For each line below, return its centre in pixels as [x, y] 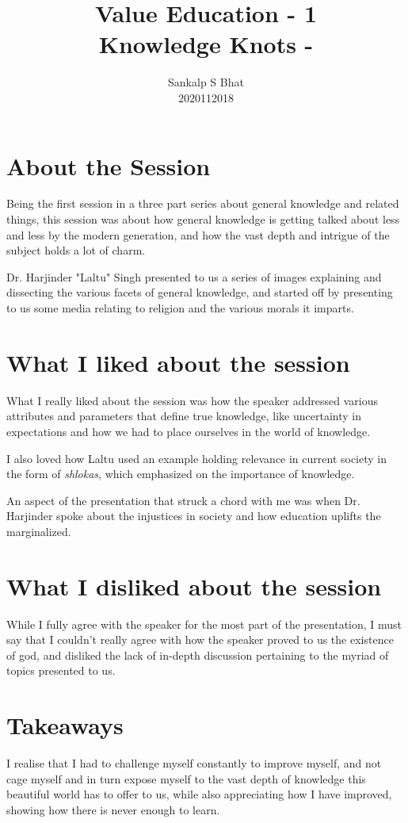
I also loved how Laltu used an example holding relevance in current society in [197, 458]
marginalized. [39, 531]
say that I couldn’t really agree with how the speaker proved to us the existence [200, 639]
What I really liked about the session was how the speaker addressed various [192, 400]
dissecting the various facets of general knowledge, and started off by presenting [200, 292]
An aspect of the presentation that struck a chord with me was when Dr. [183, 500]
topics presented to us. [61, 670]
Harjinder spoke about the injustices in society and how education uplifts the [194, 516]
